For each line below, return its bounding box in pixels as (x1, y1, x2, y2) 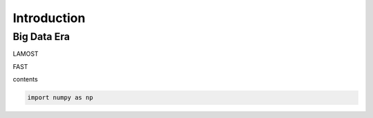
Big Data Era (12, 30, 70, 43)
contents (12, 75, 38, 83)
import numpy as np (27, 94, 93, 101)
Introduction (12, 10, 86, 26)
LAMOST (12, 50, 39, 58)
